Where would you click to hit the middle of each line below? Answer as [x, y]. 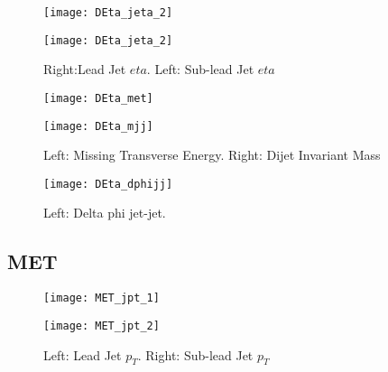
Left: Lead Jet [83, 354]
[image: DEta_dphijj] [108, 184]
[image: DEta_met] [98, 98]
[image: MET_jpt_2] [102, 325]
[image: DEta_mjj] [98, 126]
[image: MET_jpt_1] [102, 298]
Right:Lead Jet [85, 69]
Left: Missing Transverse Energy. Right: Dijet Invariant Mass [212, 155]
